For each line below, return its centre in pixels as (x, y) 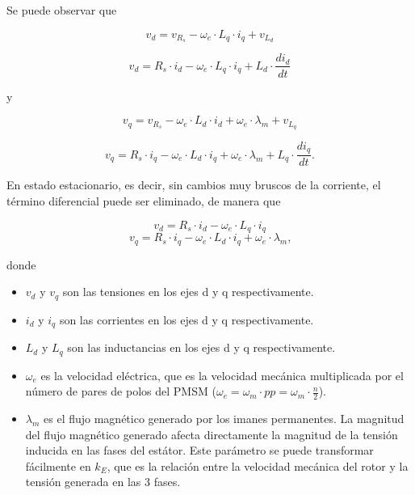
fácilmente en (58, 465)
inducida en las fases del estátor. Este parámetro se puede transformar (199, 450)
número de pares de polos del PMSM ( (121, 391)
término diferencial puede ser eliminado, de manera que (144, 201)
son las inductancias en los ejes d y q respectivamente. (201, 347)
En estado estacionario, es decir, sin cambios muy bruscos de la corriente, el (194, 185)
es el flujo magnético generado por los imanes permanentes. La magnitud (224, 418)
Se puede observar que (62, 10)
